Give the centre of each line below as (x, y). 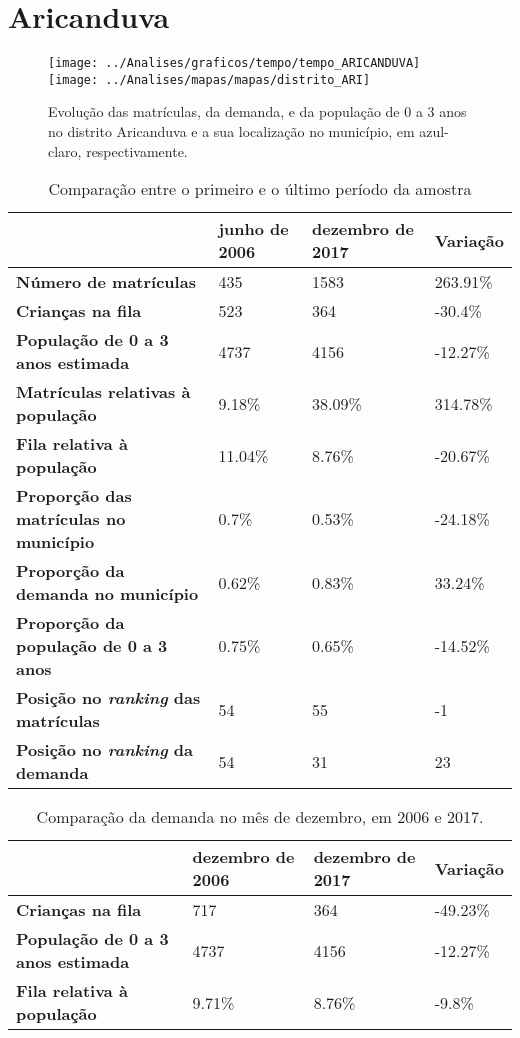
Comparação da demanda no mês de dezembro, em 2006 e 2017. (260, 817)
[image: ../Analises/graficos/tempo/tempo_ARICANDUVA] (234, 63)
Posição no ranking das (108, 698)
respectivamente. (137, 150)
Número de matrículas (106, 282)
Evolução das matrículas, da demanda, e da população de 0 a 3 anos (257, 111)
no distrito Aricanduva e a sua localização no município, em (231, 131)
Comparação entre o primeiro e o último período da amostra (260, 189)
